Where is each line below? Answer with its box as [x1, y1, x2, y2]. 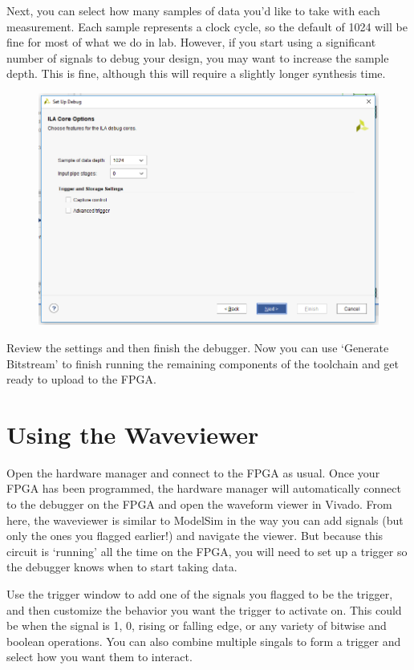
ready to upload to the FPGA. [6, 371, 156, 388]
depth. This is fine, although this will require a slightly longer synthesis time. [6, 65, 386, 82]
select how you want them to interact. [6, 648, 193, 665]
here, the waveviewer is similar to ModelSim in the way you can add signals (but [6, 511, 404, 528]
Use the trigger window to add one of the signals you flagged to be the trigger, [6, 586, 393, 603]
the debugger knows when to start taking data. [6, 558, 237, 575]
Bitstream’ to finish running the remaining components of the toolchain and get [6, 355, 400, 372]
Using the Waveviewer [6, 417, 259, 450]
